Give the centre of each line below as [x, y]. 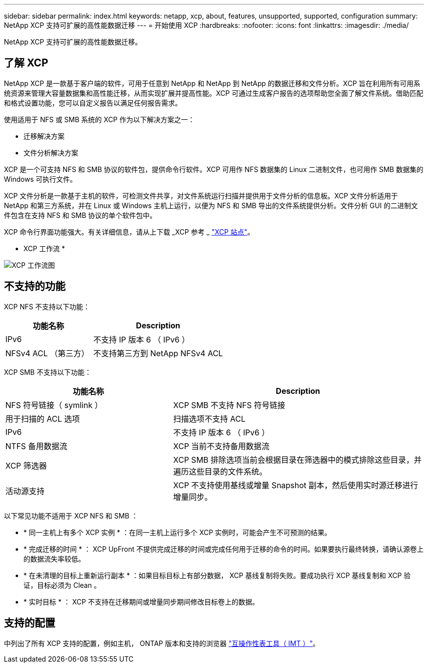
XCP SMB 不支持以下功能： [48, 372]
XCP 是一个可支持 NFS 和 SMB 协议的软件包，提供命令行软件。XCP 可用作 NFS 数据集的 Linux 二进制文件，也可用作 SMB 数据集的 [214, 169]
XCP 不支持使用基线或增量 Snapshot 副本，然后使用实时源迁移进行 [296, 485]
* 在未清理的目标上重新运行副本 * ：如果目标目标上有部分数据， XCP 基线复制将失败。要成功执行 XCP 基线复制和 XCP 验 [217, 575]
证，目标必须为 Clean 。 [62, 585]
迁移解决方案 [44, 136]
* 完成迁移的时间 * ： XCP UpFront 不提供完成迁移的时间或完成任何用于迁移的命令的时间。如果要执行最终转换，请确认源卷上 [224, 549]
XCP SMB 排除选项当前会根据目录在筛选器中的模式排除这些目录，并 [298, 460]
